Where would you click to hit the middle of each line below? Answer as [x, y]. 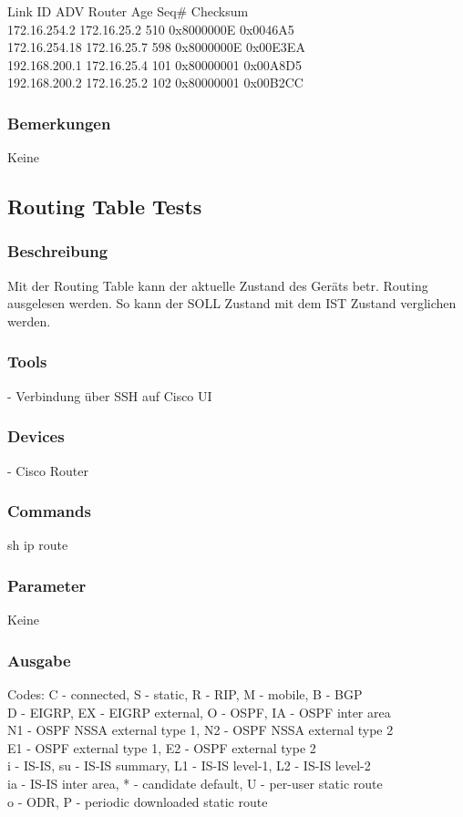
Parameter [47, 585]
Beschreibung [58, 251]
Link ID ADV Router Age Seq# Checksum [128, 11]
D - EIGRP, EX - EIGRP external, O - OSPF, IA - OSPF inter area [199, 712]
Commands [49, 511]
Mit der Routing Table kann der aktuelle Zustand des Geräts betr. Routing [218, 285]
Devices [36, 436]
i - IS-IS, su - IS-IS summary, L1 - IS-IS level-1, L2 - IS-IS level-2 [189, 765]
